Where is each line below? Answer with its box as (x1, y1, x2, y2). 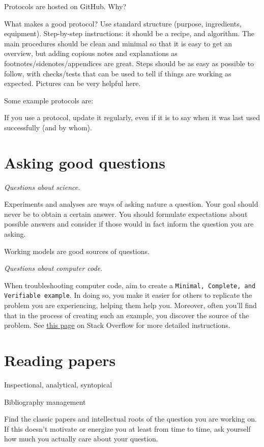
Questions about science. (4, 181, 80, 192)
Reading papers (4, 350, 116, 371)
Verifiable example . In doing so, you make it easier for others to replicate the (4, 290, 252, 300)
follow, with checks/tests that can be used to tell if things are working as (4, 68, 231, 78)
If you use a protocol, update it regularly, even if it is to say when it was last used (4, 112, 260, 123)
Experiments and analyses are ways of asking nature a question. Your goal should (4, 199, 258, 209)
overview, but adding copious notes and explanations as (4, 48, 178, 59)
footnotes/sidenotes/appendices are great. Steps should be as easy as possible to (4, 58, 254, 68)
